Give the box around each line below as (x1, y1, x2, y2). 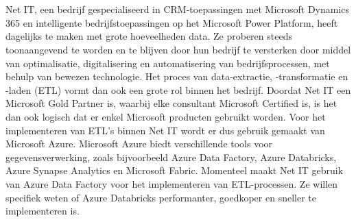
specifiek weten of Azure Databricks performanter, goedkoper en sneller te (5, 190, 316, 204)
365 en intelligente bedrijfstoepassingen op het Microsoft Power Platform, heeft (5, 15, 338, 29)
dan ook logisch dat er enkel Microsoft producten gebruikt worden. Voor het (5, 109, 326, 123)
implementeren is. (5, 203, 80, 218)
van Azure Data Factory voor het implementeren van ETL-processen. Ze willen (5, 176, 338, 190)
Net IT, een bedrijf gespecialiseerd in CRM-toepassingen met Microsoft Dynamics (5, 2, 350, 16)
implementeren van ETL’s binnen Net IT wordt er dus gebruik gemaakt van (5, 123, 325, 137)
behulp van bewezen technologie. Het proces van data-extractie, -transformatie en (5, 69, 348, 84)
